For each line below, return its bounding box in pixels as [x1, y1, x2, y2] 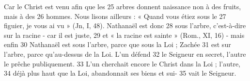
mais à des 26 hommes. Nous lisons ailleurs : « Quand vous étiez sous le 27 [4, 11, 226, 21]
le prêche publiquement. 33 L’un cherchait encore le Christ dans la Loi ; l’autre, [4, 58, 241, 68]
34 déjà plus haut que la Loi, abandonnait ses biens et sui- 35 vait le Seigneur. [4, 68, 236, 78]
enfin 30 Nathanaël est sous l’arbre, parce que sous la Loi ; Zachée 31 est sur [4, 39, 231, 49]
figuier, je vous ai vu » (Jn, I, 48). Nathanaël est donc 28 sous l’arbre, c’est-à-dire [4, 20, 246, 31]
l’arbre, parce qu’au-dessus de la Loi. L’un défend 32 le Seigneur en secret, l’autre [4, 49, 246, 59]
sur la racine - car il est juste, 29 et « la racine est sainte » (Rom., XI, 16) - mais [4, 30, 245, 40]
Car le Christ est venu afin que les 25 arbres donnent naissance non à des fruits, [4, 1, 241, 11]
